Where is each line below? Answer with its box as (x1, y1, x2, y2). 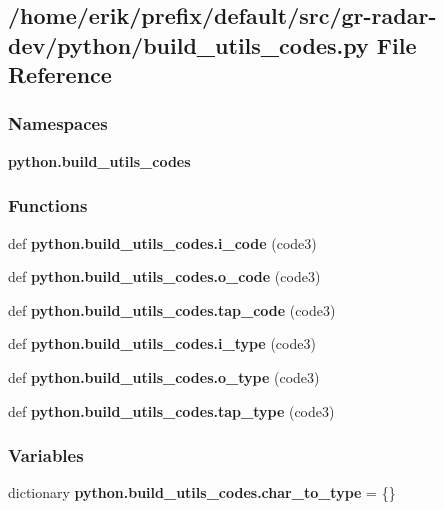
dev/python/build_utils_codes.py (8, 29, 369, 60)
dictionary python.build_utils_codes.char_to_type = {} (8, 482, 396, 503)
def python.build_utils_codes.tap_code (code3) (8, 299, 336, 320)
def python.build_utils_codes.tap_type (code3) (8, 400, 335, 421)
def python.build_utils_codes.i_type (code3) (8, 333, 316, 354)
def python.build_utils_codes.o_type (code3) (8, 366, 320, 387)
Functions (8, 193, 88, 218)
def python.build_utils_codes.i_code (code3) (8, 232, 317, 253)
